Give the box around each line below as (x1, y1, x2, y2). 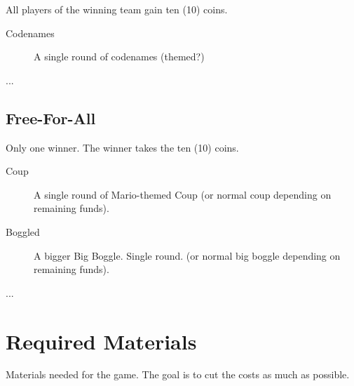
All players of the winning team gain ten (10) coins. (6, 2, 228, 16)
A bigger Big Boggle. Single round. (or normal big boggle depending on (34, 248, 341, 262)
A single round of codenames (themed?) (34, 49, 205, 64)
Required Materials (6, 326, 197, 355)
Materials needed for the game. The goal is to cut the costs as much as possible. (6, 367, 350, 382)
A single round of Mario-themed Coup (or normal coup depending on (34, 187, 332, 201)
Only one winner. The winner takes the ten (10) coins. (6, 140, 239, 154)
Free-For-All (6, 107, 96, 128)
